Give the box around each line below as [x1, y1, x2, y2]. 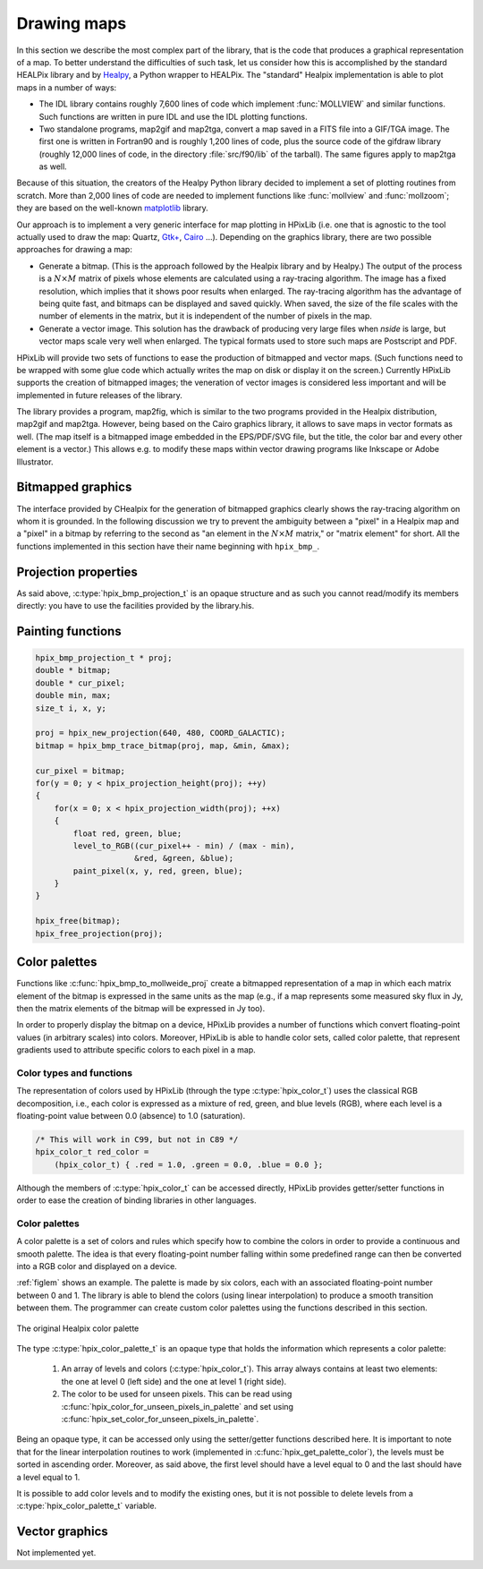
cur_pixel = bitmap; [35, 765, 125, 776]
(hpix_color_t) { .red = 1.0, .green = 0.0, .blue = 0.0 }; [54, 1159, 324, 1170]
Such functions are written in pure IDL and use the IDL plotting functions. [38, 111, 308, 122]
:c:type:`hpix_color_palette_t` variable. [16, 1500, 157, 1512]
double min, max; [35, 690, 112, 701]
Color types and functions [16, 1066, 133, 1079]
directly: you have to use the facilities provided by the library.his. [16, 601, 255, 611]
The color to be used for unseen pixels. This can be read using [61, 1388, 292, 1400]
